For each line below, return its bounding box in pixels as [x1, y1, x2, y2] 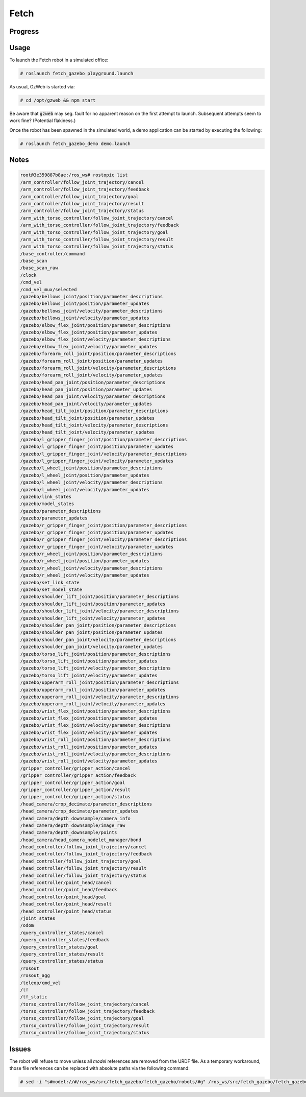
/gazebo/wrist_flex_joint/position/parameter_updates [20, 716, 158, 721]
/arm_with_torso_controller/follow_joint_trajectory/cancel [20, 215, 174, 221]
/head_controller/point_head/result [20, 901, 112, 907]
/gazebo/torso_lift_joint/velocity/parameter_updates [20, 672, 158, 678]
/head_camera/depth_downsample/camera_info [20, 815, 131, 821]
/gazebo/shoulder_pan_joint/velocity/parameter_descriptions [20, 636, 176, 642]
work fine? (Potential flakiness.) [9, 117, 76, 124]
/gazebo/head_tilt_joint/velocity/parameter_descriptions [20, 422, 168, 428]
